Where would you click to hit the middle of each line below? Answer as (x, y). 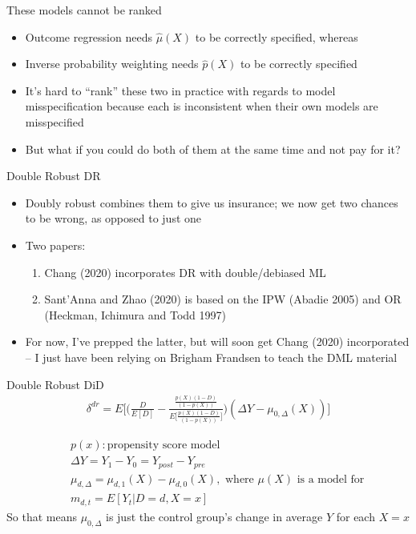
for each (355, 516)
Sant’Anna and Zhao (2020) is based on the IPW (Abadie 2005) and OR (223, 299)
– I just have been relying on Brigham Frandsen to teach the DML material (211, 357)
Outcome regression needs (89, 36)
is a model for (331, 479)
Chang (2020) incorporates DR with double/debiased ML (185, 272)
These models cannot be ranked (84, 10)
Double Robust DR (54, 176)
